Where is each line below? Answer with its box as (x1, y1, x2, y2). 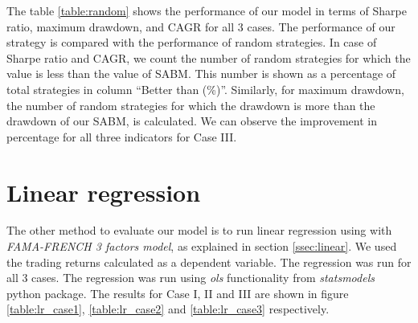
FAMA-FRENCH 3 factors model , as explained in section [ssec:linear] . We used (6, 238, 397, 255)
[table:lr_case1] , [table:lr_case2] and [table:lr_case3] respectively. (6, 301, 330, 317)
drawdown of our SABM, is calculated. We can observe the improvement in (6, 112, 377, 129)
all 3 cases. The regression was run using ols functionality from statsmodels (6, 269, 375, 286)
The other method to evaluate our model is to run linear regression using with (6, 222, 392, 239)
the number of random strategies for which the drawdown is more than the (6, 96, 375, 113)
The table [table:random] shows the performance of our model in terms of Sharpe (6, 2, 407, 18)
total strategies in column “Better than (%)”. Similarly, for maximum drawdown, (6, 80, 404, 97)
